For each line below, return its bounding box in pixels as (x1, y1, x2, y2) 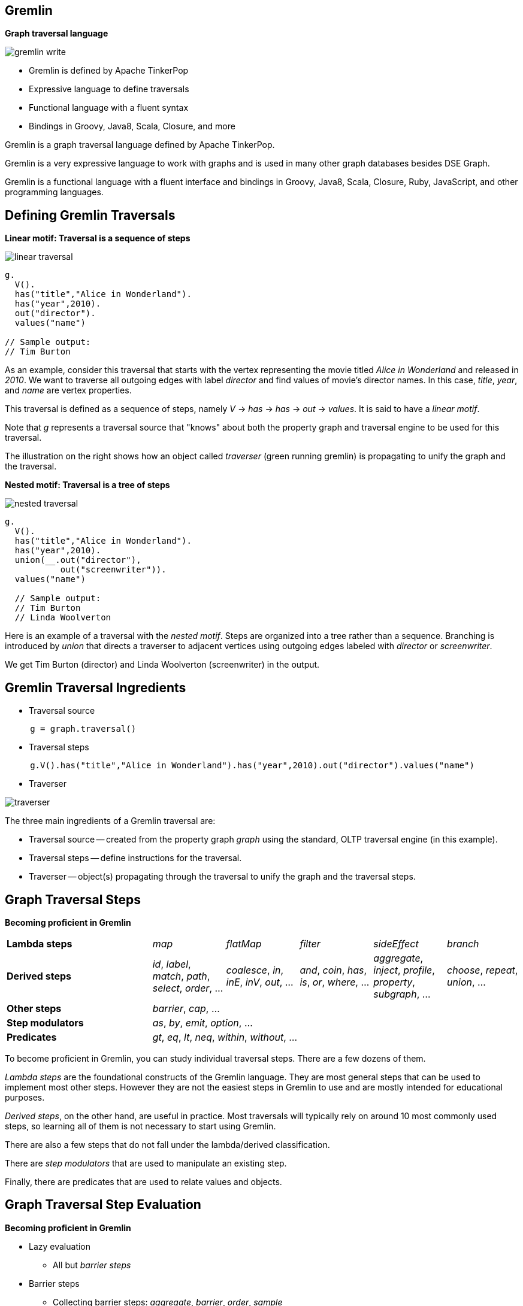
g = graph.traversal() (30, 724, 137, 734)
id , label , (152, 957, 191, 970)
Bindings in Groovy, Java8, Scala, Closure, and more (29, 121, 235, 132)
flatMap (226, 937, 262, 950)
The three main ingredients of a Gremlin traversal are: (5, 816, 216, 826)
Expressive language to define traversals (29, 84, 189, 95)
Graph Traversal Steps (5, 892, 141, 907)
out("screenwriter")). (60, 565, 167, 575)
